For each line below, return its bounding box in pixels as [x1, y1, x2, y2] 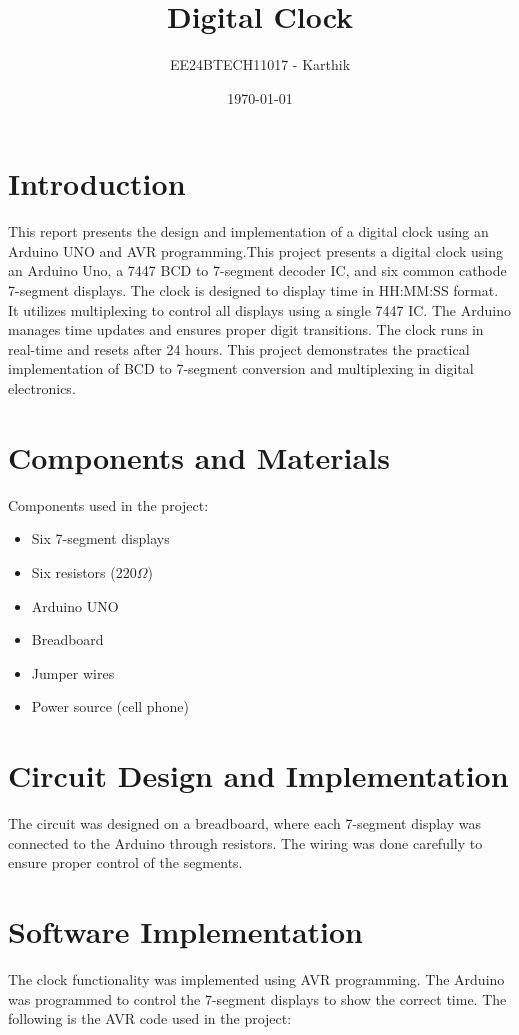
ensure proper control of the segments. [8, 852, 243, 873]
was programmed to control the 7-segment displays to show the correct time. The [8, 988, 507, 1009]
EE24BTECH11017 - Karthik [169, 54, 351, 75]
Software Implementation [8, 910, 364, 951]
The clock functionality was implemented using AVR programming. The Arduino [8, 968, 505, 989]
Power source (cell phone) [31, 696, 189, 717]
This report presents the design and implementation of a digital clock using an [8, 221, 489, 242]
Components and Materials [8, 436, 390, 477]
